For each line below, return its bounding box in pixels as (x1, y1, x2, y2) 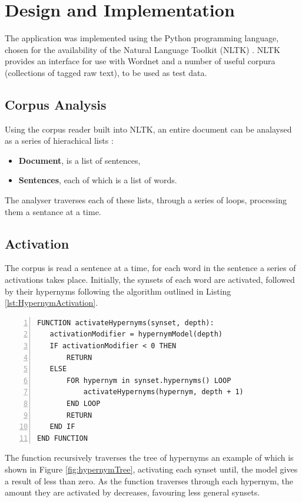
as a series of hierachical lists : (5, 134, 114, 147)
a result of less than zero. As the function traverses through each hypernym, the (5, 474, 293, 487)
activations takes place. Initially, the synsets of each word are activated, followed (5, 273, 295, 286)
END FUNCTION (37, 434, 88, 442)
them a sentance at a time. (5, 205, 101, 217)
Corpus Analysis (5, 95, 107, 113)
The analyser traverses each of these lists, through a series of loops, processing (5, 194, 287, 206)
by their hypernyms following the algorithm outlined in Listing (5, 285, 231, 297)
